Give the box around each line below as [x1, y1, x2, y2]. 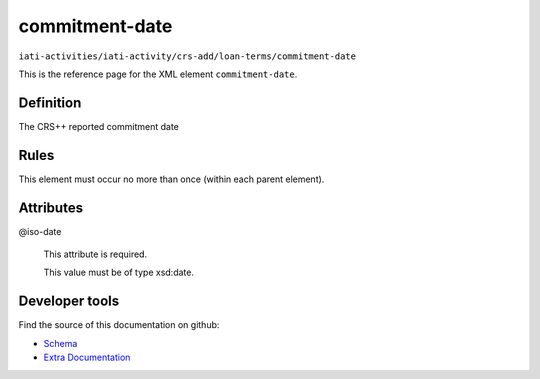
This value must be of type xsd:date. [43, 266, 195, 279]
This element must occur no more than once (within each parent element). [18, 173, 325, 185]
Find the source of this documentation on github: [18, 319, 220, 331]
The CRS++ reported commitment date [18, 120, 180, 132]
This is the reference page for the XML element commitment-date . [18, 68, 298, 80]
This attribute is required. [43, 248, 148, 260]
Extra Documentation [43, 351, 131, 364]
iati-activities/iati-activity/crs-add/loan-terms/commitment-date [18, 50, 357, 62]
